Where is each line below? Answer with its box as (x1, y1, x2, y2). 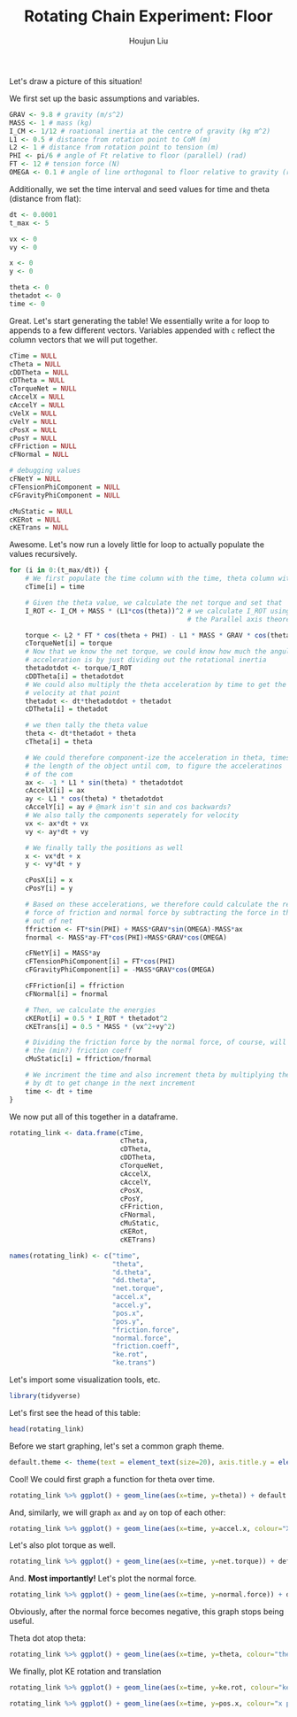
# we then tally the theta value (25, 721, 148, 730)
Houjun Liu (128, 35, 169, 46)
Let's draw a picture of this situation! (9, 75, 143, 86)
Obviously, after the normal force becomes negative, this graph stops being (9, 1606, 285, 1617)
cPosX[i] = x (25, 876, 73, 885)
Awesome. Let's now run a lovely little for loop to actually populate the (9, 539, 265, 550)
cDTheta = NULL (9, 376, 65, 385)
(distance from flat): (9, 193, 82, 204)
